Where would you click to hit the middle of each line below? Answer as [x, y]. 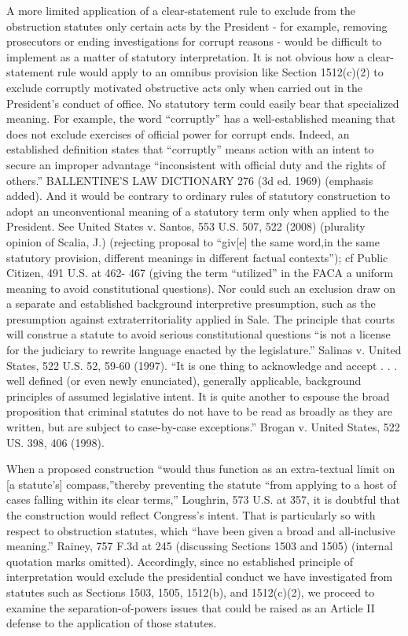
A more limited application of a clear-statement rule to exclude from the [181, 10]
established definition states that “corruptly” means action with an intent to [190, 149]
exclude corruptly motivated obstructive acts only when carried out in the [185, 87]
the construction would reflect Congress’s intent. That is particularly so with [191, 515]
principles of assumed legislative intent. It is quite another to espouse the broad [198, 396]
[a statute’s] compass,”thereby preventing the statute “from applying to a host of [202, 484]
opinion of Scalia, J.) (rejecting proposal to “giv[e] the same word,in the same [193, 241]
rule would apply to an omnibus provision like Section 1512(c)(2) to [221, 72]
